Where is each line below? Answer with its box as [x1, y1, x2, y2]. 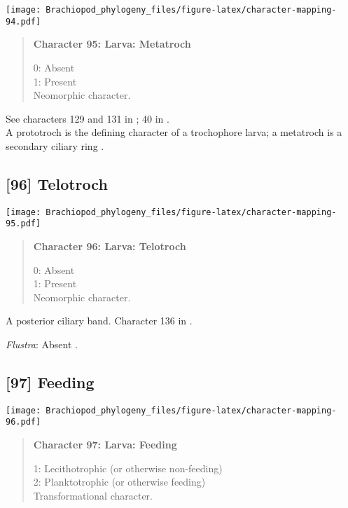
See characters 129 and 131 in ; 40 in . [6, 111, 169, 125]
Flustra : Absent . [6, 336, 78, 351]
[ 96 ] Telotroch [6, 172, 108, 194]
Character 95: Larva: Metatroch [33, 36, 191, 51]
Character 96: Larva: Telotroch [33, 238, 186, 253]
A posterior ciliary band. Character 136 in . [6, 313, 193, 328]
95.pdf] [6, 219, 41, 229]
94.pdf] [6, 16, 41, 27]
